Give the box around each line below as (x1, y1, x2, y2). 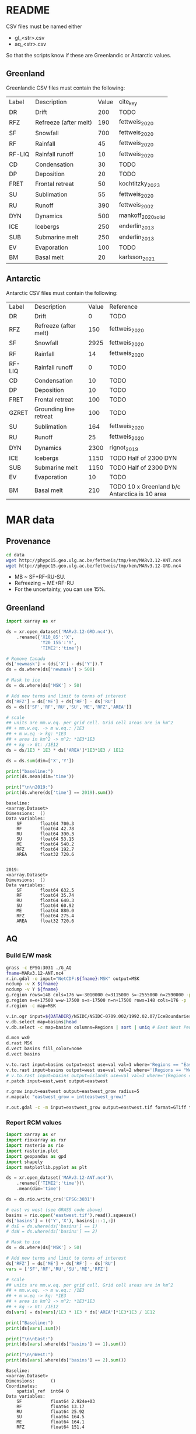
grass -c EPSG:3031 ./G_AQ (6, 965, 72, 971)
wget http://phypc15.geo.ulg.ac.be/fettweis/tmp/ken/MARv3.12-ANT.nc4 (6, 557, 181, 563)
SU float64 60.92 (16, 903, 75, 909)
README (6, 4, 50, 17)
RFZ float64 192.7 (16, 847, 75, 852)
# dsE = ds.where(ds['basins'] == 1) (6, 1223, 98, 1229)
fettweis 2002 (118, 201, 154, 210)
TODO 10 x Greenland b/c (109, 482, 181, 490)
